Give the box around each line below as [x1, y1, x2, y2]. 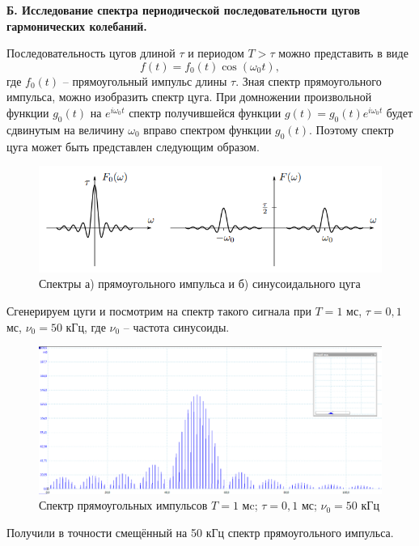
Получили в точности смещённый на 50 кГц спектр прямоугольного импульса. [6, 524, 394, 541]
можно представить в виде [278, 44, 408, 61]
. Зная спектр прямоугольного [235, 72, 382, 89]
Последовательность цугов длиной [6, 44, 176, 61]
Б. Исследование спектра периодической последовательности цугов [6, 2, 361, 18]
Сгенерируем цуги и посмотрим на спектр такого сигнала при [6, 303, 311, 320]
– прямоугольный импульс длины [62, 72, 227, 89]
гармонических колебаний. [6, 17, 147, 34]
